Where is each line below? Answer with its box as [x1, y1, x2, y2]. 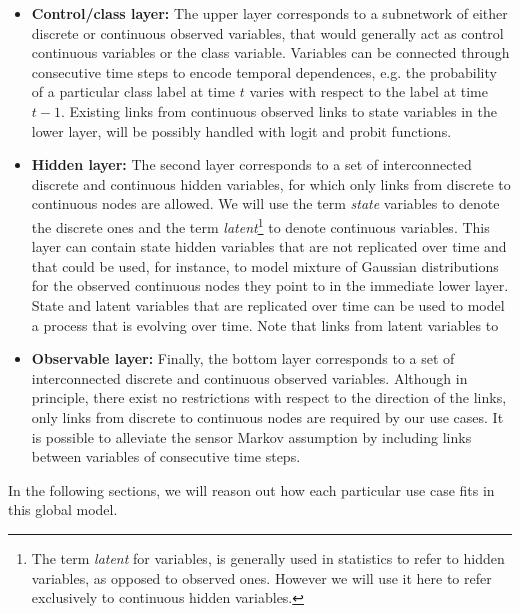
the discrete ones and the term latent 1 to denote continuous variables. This [31, 213, 490, 237]
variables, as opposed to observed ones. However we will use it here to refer [31, 567, 492, 588]
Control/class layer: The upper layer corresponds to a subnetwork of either [31, 3, 508, 23]
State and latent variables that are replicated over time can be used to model [31, 294, 505, 315]
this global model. [8, 499, 118, 520]
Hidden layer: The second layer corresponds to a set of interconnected [31, 154, 472, 175]
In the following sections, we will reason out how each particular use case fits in [8, 479, 495, 500]
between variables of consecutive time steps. [31, 446, 301, 467]
